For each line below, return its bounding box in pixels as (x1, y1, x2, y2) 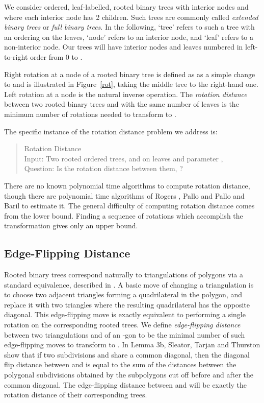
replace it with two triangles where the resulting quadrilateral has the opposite (4, 299, 250, 310)
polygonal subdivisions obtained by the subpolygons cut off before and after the (4, 369, 253, 380)
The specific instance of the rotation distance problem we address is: (4, 126, 218, 136)
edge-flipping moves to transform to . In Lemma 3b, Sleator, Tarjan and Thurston (4, 339, 260, 350)
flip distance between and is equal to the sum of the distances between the (4, 359, 236, 370)
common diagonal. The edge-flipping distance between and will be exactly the (4, 379, 247, 390)
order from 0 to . (30, 51, 83, 62)
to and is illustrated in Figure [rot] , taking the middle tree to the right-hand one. (4, 79, 258, 89)
